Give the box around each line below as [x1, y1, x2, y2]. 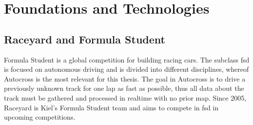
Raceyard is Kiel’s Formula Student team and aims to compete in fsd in [4, 102, 219, 112]
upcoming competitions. [4, 112, 76, 122]
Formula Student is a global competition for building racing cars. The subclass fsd [4, 54, 250, 64]
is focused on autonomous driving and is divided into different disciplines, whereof [4, 64, 249, 74]
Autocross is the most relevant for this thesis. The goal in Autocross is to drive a [4, 73, 246, 83]
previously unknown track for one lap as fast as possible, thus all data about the [4, 83, 244, 93]
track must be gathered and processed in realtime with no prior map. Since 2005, [4, 92, 247, 103]
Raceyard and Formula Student [4, 31, 165, 46]
